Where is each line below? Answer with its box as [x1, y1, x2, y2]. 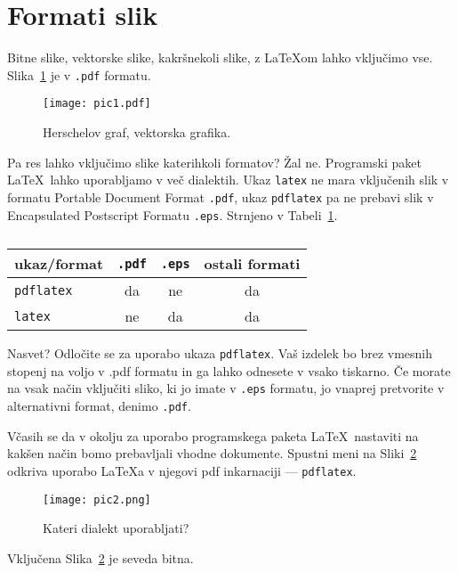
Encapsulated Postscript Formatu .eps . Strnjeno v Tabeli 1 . [7, 205, 338, 224]
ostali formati [204, 253, 301, 274]
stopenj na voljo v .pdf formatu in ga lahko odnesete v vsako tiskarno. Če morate [7, 361, 451, 380]
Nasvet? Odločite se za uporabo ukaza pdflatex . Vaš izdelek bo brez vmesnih [7, 344, 433, 363]
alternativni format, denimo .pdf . [7, 397, 191, 415]
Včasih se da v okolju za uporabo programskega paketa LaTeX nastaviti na [7, 426, 419, 445]
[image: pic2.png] [43, 493, 151, 506]
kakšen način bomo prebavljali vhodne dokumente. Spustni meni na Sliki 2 [7, 444, 417, 462]
